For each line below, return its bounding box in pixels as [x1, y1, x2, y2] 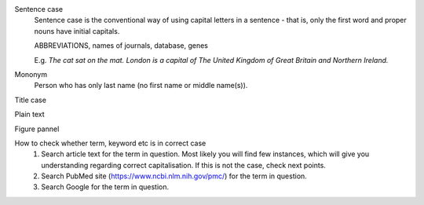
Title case [14, 95, 47, 104]
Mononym [14, 69, 47, 79]
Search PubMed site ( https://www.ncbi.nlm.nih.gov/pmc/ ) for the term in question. [41, 171, 308, 181]
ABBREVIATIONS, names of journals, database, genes [34, 41, 208, 50]
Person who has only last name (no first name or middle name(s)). [34, 81, 248, 90]
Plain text [14, 110, 45, 119]
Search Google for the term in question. [41, 182, 170, 192]
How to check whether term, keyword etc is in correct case [14, 138, 207, 148]
